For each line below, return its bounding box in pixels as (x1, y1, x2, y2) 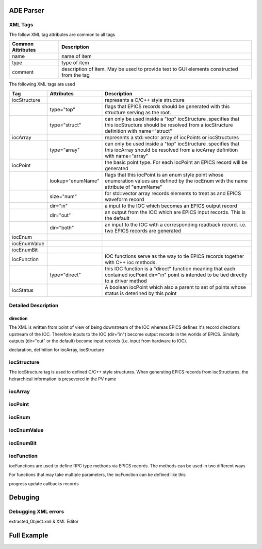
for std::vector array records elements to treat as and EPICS (104, 190, 241, 196)
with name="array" (104, 152, 148, 159)
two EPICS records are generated (104, 227, 181, 234)
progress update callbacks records (9, 480, 79, 486)
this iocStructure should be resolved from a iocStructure (104, 122, 233, 128)
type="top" (49, 106, 75, 113)
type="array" (49, 146, 80, 153)
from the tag (61, 72, 90, 79)
